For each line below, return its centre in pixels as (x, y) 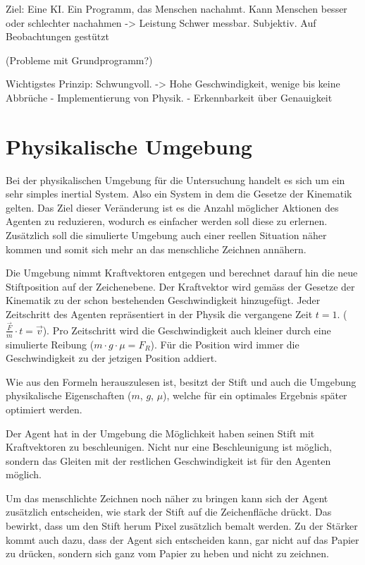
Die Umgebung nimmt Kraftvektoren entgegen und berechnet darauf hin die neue (182, 273)
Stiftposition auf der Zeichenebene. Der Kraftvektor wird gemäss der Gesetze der (180, 286)
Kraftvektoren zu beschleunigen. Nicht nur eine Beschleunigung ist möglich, (169, 447)
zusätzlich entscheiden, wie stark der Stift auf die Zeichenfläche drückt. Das (169, 512)
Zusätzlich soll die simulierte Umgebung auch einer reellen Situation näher (166, 235)
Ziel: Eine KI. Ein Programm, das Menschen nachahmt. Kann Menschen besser (177, 8)
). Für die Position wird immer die (225, 344)
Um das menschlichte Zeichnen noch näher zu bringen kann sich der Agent (167, 498)
